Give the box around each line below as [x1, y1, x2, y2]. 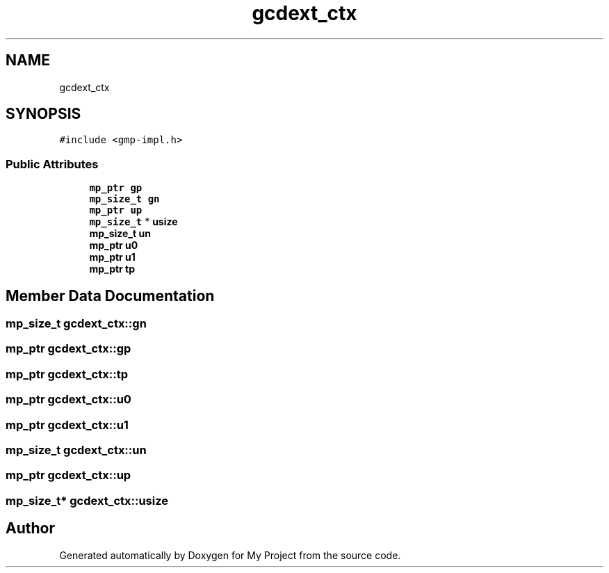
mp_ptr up [89, 204, 143, 216]
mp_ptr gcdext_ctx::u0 [6, 392, 131, 407]
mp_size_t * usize [89, 216, 178, 228]
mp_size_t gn [89, 193, 160, 205]
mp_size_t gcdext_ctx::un [6, 442, 147, 457]
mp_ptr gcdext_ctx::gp [6, 341, 131, 356]
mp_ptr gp [89, 182, 143, 194]
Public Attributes [6, 156, 99, 171]
